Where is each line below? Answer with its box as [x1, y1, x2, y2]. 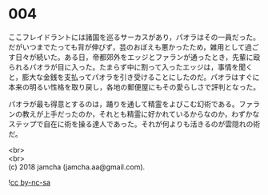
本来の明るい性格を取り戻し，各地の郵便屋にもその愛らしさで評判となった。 [8, 82, 261, 92]
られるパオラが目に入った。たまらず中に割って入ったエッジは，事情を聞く [8, 62, 254, 72]
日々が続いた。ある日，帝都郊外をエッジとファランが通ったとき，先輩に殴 [14, 52, 261, 62]
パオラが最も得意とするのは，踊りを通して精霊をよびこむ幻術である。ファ [8, 99, 254, 109]
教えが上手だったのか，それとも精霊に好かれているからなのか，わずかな [22, 109, 260, 118]
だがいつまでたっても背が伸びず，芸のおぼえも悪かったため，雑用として [8, 42, 246, 52]
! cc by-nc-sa [8, 177, 50, 187]
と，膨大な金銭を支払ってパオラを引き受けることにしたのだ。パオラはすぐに [8, 72, 260, 82]
